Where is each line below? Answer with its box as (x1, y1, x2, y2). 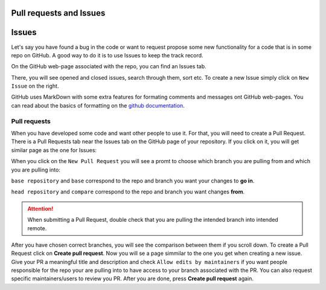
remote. (27, 224, 47, 232)
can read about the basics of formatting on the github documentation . (11, 101, 185, 109)
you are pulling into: (11, 166, 60, 173)
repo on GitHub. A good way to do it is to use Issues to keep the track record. (11, 51, 203, 59)
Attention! (27, 205, 54, 212)
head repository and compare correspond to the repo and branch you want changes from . (11, 188, 245, 196)
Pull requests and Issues (11, 8, 106, 18)
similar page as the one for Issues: (11, 146, 97, 153)
